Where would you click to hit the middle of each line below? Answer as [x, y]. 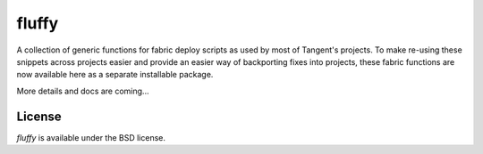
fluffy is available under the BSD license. [91, 137]
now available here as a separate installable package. [115, 75]
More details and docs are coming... [83, 91]
